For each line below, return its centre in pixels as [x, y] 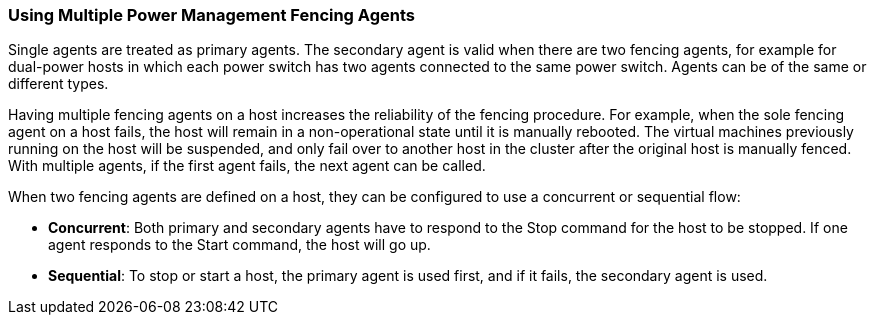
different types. [58, 84]
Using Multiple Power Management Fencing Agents [211, 15]
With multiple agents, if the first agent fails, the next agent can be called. [247, 166]
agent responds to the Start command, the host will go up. [239, 245]
